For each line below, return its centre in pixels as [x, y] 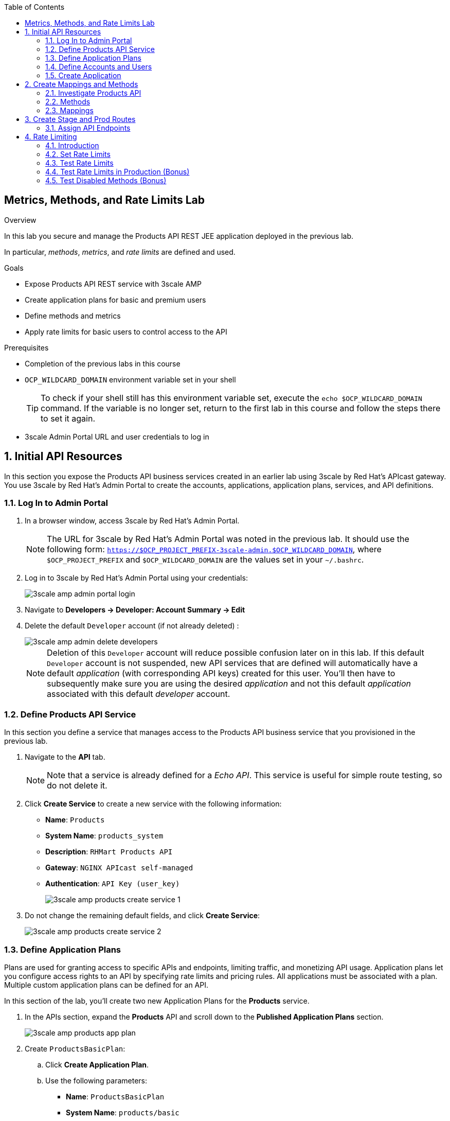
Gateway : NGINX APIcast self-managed [119, 868]
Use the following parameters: [96, 1080]
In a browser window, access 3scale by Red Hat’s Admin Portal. [132, 521]
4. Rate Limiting [51, 137]
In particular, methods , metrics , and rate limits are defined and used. [120, 252]
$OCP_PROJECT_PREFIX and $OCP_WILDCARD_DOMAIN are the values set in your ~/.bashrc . [205, 560]
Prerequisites [26, 347]
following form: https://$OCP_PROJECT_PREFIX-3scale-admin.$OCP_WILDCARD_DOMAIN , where [214, 549]
